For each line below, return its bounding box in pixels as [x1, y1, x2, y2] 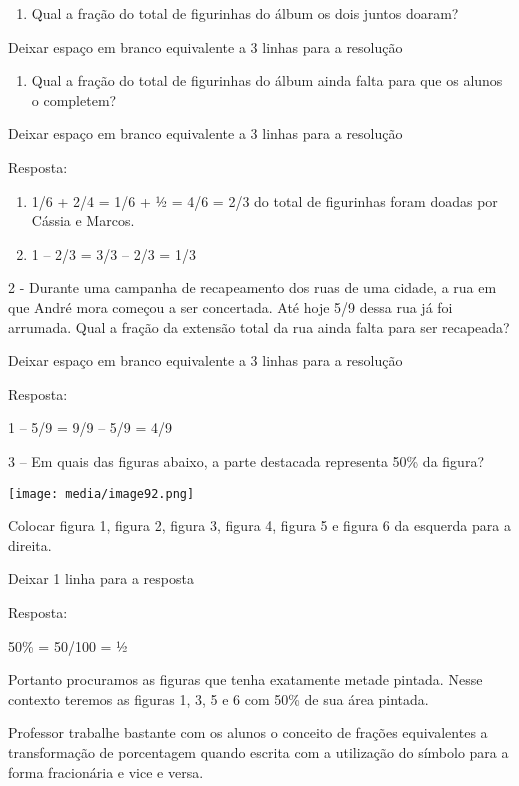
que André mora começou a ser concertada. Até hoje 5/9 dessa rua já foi [8, 296, 453, 317]
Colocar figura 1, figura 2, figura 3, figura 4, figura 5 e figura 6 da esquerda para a [8, 515, 511, 536]
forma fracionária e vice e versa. [8, 761, 204, 782]
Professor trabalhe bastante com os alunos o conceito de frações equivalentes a [8, 722, 488, 743]
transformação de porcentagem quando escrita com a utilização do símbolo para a [8, 741, 509, 762]
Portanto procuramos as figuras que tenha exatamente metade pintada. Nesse [8, 669, 483, 690]
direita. [8, 534, 52, 555]
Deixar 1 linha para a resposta [8, 568, 194, 589]
